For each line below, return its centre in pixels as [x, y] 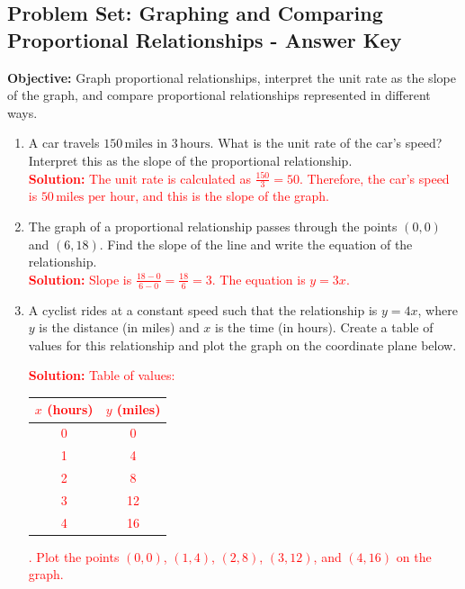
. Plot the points [74, 556]
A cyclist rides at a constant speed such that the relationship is [203, 309]
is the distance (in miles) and [119, 327]
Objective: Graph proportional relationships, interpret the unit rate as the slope [232, 77]
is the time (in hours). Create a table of [324, 327]
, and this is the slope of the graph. [232, 196]
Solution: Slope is [80, 279]
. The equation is [259, 279]
